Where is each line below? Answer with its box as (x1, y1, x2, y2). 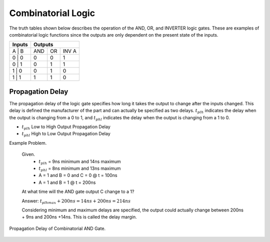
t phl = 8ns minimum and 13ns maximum (38, 165, 121, 172)
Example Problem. (9, 140, 47, 146)
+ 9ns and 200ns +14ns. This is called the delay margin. (21, 214, 137, 220)
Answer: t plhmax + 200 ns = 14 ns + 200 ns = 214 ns (21, 198, 131, 205)
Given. (21, 151, 35, 157)
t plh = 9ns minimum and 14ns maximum (38, 158, 121, 165)
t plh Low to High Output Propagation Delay (21, 124, 111, 131)
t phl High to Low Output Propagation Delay (21, 131, 111, 138)
